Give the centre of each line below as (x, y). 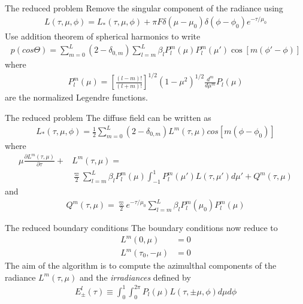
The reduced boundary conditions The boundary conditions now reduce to (141, 228)
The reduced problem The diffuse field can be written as (108, 117)
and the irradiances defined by (135, 277)
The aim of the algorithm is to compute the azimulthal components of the (141, 265)
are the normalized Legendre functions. (76, 97)
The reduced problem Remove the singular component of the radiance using (144, 8)
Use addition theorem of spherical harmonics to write (103, 36)
